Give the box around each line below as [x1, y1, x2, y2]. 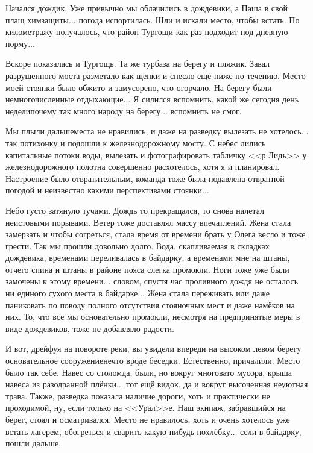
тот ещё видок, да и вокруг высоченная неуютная [126, 378, 308, 390]
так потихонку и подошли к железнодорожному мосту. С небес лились [5, 136, 266, 149]
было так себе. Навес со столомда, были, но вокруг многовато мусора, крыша [5, 366, 292, 378]
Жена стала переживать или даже [147, 287, 270, 299]
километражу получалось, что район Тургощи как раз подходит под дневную [5, 25, 288, 38]
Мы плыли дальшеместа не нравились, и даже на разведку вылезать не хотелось [5, 125, 302, 137]
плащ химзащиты [5, 13, 69, 26]
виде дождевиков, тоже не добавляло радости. [5, 322, 174, 334]
